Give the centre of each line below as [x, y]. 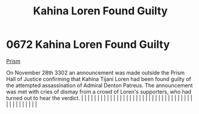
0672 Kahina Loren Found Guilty [88, 44]
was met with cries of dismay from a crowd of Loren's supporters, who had [99, 91]
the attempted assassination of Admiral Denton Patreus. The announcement [99, 85]
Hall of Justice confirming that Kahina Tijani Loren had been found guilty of [99, 79]
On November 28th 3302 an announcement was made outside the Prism [96, 72]
